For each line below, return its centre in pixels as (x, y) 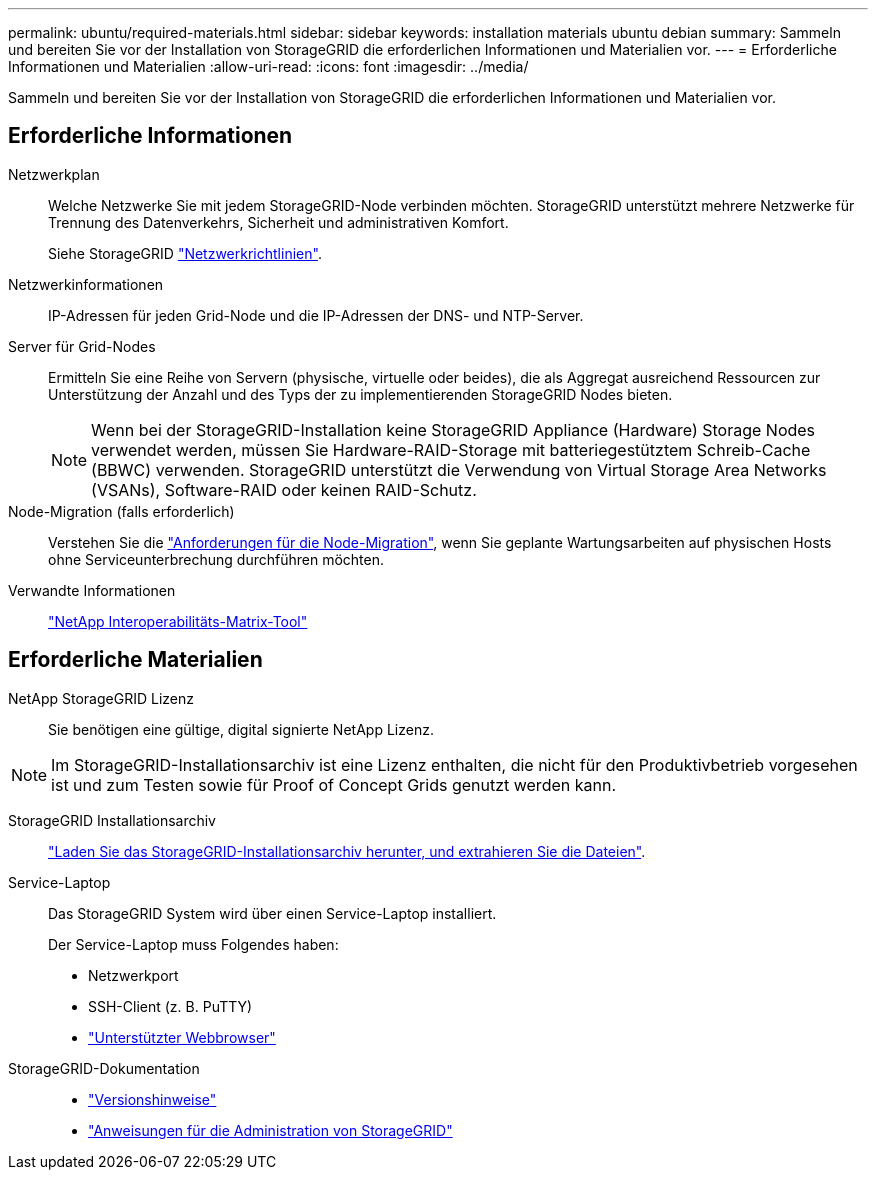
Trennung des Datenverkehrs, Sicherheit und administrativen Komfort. (278, 222)
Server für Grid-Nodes (82, 346)
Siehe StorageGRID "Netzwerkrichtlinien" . (185, 253)
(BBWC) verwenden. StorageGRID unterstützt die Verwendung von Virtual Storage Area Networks (459, 469)
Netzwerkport (133, 975)
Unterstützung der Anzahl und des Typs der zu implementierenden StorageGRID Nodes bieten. (360, 394)
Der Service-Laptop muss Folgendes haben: (193, 944)
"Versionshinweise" (152, 1099)
